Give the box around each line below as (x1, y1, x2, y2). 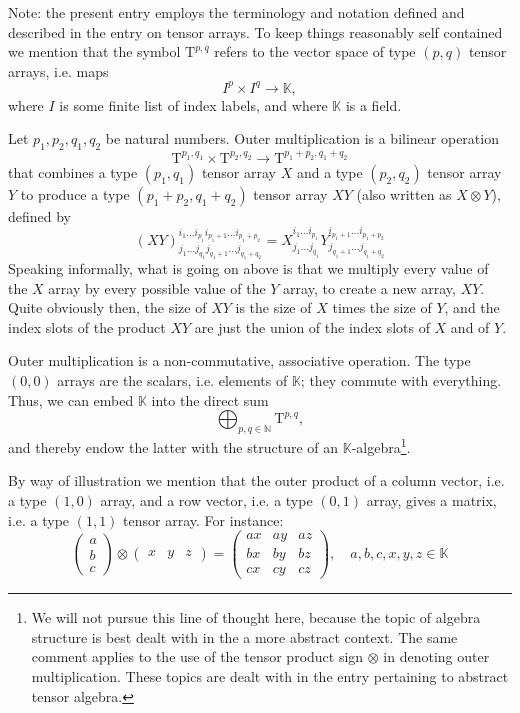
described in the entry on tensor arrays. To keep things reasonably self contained (8, 21, 503, 42)
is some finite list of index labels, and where (59, 94, 328, 115)
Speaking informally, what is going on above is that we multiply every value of (8, 258, 489, 279)
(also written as (356, 183, 452, 204)
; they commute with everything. (300, 370, 502, 391)
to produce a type (20, 183, 130, 204)
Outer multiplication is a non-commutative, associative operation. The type (8, 350, 471, 371)
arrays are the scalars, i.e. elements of (57, 370, 288, 391)
